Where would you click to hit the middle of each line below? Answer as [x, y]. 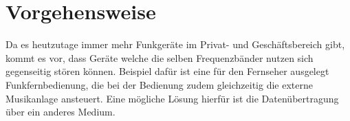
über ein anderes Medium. [61, 112]
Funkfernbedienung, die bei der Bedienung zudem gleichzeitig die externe [159, 84]
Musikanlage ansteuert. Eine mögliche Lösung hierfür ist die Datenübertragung [172, 98]
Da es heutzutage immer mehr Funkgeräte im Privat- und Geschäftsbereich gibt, [175, 44]
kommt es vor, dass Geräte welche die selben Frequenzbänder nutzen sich [160, 57]
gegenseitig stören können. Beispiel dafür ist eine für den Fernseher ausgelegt [167, 71]
